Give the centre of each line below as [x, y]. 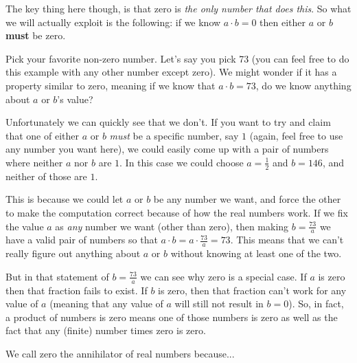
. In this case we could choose [182, 162]
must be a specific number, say [174, 135]
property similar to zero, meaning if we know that [111, 85]
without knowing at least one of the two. [256, 253]
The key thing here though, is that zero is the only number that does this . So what [178, 8]
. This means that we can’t [287, 240]
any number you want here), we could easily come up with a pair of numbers [167, 149]
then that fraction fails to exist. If [77, 290]
